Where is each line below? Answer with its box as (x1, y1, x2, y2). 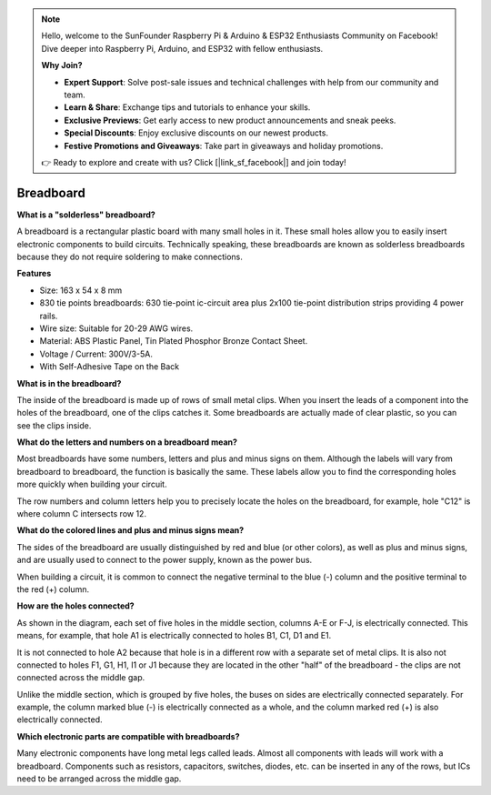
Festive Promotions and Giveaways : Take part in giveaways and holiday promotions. (64, 140, 384, 151)
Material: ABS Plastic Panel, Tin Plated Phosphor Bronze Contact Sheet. (39, 336, 308, 347)
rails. (39, 310, 58, 321)
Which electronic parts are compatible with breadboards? (16, 730, 240, 741)
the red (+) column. (16, 583, 90, 595)
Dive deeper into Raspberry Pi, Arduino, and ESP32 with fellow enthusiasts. (41, 43, 324, 54)
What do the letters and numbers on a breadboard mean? (16, 437, 238, 448)
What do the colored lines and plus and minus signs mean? (16, 525, 245, 536)
